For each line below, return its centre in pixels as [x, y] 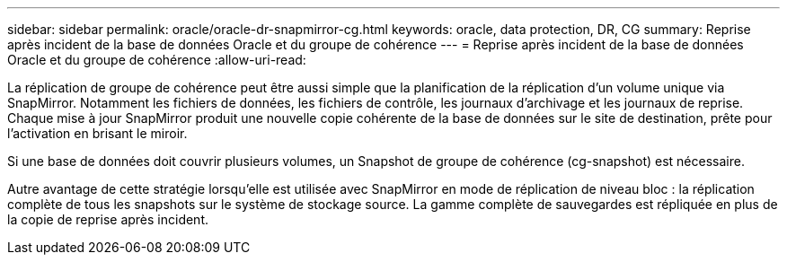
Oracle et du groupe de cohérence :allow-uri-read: [157, 60]
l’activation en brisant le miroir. [97, 133]
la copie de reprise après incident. [108, 219]
